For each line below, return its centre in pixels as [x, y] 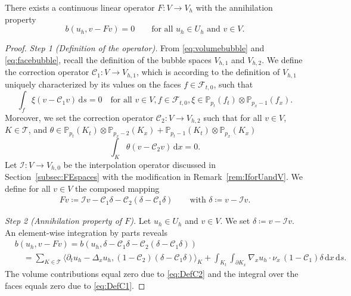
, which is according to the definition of [208, 72]
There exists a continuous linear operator [80, 7]
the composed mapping [117, 188]
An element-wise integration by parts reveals [86, 232]
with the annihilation [234, 7]
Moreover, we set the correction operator [79, 117]
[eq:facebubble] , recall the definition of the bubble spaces [108, 59]
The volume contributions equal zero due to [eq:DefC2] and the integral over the [152, 273]
